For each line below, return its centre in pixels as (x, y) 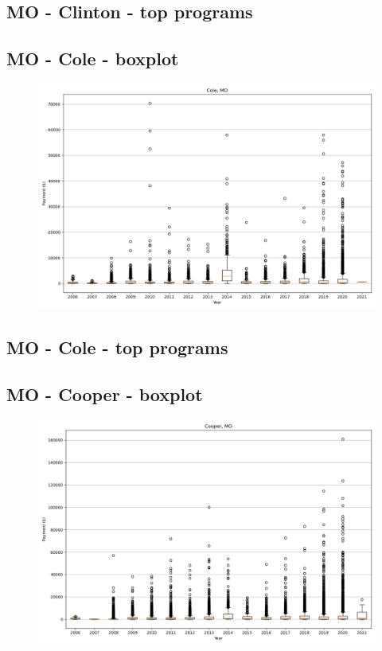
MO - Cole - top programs (117, 347)
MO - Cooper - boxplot (105, 394)
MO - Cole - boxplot (93, 58)
